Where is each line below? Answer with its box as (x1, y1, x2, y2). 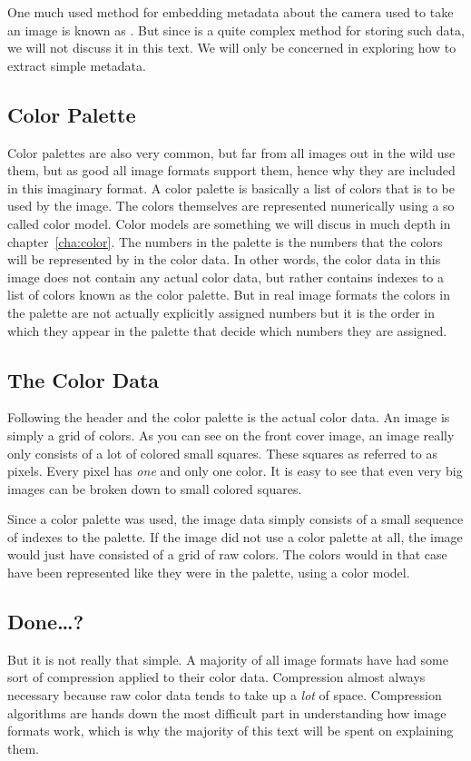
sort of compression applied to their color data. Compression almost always (7, 667, 426, 687)
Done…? (7, 608, 84, 636)
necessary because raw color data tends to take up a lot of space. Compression (7, 686, 442, 705)
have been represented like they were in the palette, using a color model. (7, 563, 410, 582)
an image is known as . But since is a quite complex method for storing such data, (7, 20, 465, 39)
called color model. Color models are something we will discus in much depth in (7, 213, 451, 232)
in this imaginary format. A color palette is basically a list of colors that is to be (7, 178, 455, 197)
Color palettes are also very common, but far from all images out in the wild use (7, 143, 456, 162)
